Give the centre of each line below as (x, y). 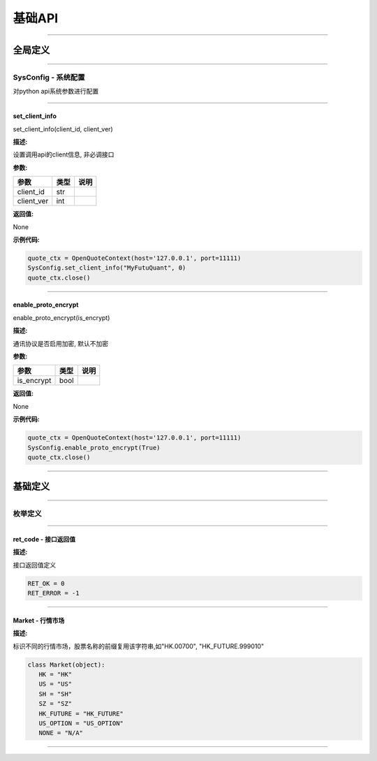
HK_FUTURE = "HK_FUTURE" (81, 713)
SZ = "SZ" (56, 704)
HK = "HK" (56, 674)
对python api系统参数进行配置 (56, 92)
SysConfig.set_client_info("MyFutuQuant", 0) (107, 268)
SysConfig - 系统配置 (49, 77)
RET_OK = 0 (46, 583)
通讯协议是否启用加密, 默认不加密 (60, 343)
